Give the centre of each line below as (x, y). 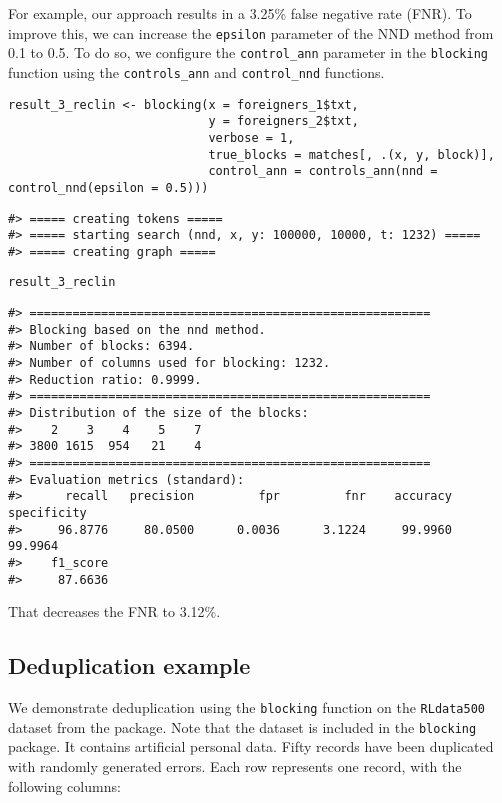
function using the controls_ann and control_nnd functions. (196, 71)
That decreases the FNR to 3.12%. (114, 611)
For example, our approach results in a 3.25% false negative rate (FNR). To (240, 13)
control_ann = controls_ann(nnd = (323, 171)
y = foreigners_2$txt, (283, 121)
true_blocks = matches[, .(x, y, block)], (351, 154)
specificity (47, 513)
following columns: (64, 785)
